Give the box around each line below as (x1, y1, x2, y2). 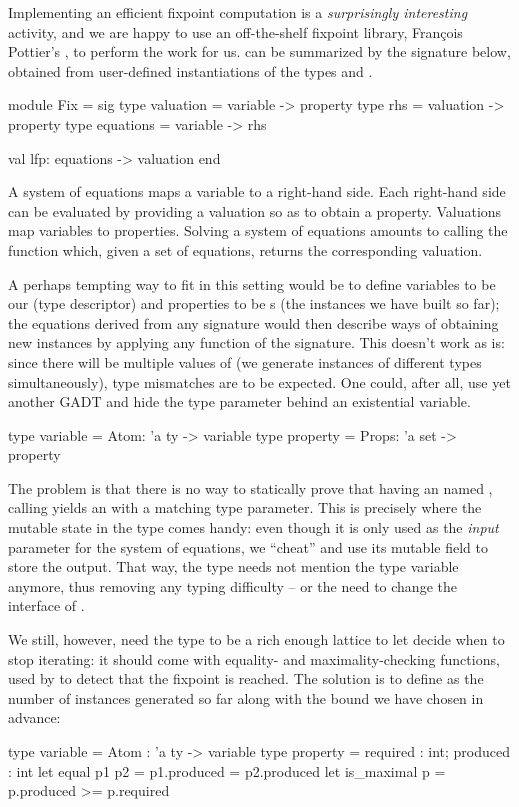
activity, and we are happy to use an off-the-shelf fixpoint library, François (8, 21, 463, 42)
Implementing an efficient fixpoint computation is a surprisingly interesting (8, 2, 468, 22)
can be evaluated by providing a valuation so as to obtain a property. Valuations (8, 200, 502, 221)
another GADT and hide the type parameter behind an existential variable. (8, 391, 471, 412)
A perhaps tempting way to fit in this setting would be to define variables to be (8, 273, 496, 294)
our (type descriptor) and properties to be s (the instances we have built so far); (8, 293, 500, 314)
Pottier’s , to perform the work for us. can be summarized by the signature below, (8, 41, 511, 62)
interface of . (8, 595, 85, 616)
